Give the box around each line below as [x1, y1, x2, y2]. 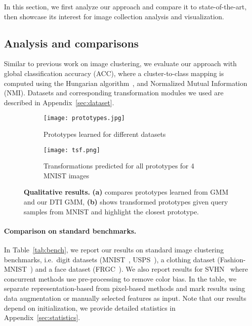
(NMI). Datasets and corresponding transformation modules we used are [4, 87, 224, 98]
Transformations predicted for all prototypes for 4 [43, 161, 195, 171]
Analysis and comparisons [4, 35, 139, 50]
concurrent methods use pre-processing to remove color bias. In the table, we [4, 273, 237, 284]
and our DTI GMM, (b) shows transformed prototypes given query [24, 197, 228, 207]
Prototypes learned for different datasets [43, 129, 166, 139]
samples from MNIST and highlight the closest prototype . [24, 206, 199, 216]
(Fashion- [217, 254, 246, 264]
